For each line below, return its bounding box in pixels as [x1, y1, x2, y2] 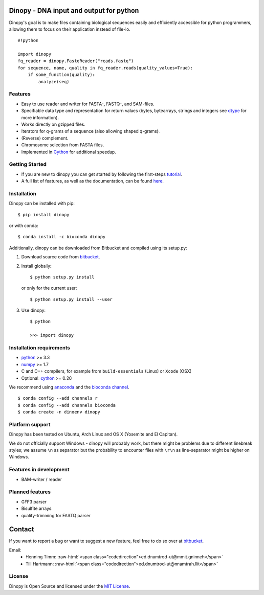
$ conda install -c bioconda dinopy [18, 234, 106, 240]
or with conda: [9, 223, 39, 229]
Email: [9, 547, 22, 553]
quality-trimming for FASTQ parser [21, 512, 91, 518]
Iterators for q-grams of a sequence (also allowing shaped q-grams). [21, 128, 160, 134]
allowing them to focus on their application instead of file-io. [9, 26, 131, 32]
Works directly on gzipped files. [21, 121, 86, 127]
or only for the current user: [21, 285, 77, 291]
